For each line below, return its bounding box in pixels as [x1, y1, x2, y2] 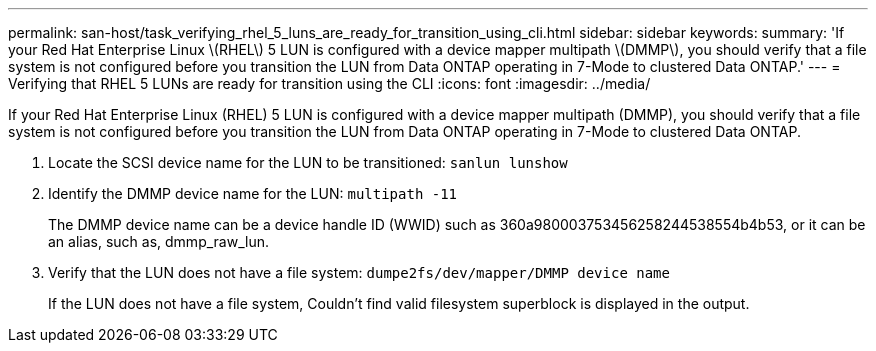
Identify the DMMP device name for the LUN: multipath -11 [48, 185, 458, 202]
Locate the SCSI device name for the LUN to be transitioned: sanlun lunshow [48, 154, 568, 171]
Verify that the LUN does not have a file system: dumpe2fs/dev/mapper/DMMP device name [48, 264, 670, 281]
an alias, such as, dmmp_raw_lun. [48, 233, 269, 250]
